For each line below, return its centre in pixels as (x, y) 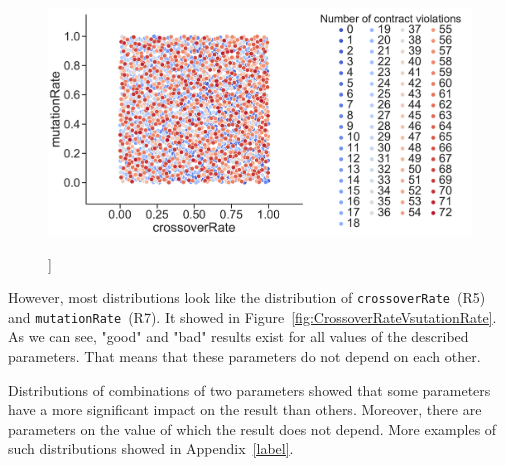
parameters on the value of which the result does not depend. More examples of (252, 428)
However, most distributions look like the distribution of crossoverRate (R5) (247, 297)
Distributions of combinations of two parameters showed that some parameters (249, 389)
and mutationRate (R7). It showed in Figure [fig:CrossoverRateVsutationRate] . (252, 316)
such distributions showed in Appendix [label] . (151, 448)
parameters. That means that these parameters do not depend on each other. (244, 356)
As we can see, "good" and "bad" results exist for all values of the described (238, 336)
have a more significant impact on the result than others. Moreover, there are (245, 409)
